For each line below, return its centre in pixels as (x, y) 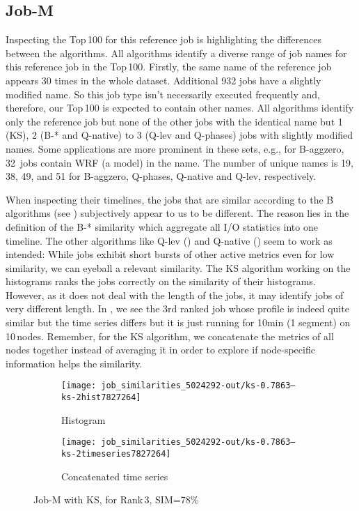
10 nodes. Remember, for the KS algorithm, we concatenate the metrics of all (170, 336)
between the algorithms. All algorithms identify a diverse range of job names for (176, 53)
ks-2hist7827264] (101, 398)
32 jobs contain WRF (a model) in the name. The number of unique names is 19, (179, 162)
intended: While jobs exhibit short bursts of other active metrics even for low (170, 254)
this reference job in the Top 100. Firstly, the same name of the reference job (169, 67)
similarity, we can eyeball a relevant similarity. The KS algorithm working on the (178, 267)
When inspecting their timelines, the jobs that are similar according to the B (170, 199)
